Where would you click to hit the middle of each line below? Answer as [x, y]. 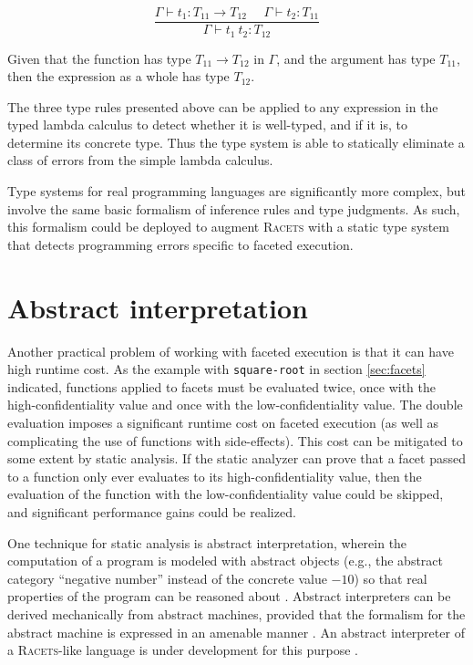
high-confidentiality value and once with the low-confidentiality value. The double [235, 405]
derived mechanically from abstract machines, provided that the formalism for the [236, 613]
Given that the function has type [99, 58]
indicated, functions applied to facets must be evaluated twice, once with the [221, 386]
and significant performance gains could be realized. [152, 511]
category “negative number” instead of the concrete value [167, 578]
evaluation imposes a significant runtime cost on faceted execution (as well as [223, 423]
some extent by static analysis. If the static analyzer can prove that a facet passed [236, 458]
